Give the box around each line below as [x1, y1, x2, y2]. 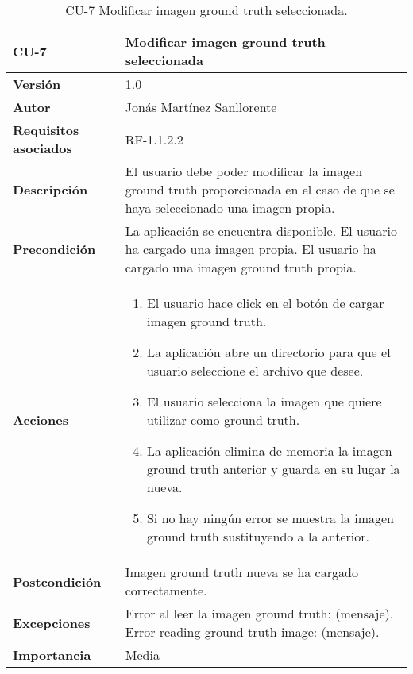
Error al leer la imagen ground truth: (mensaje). [125, 604, 394, 622]
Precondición [13, 240, 96, 258]
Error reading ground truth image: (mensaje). [125, 622, 380, 641]
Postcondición [13, 572, 102, 591]
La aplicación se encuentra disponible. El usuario [125, 221, 397, 240]
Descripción [13, 180, 88, 198]
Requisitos [13, 121, 79, 139]
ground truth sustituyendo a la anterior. [146, 527, 369, 545]
